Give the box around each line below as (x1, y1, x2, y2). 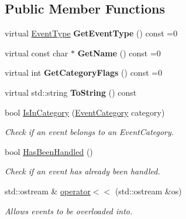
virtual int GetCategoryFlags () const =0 (5, 66, 163, 79)
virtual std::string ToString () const (5, 86, 137, 98)
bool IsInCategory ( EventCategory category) (5, 106, 165, 118)
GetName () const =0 (77, 46, 161, 59)
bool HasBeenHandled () (5, 145, 93, 157)
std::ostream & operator (5, 184, 91, 197)
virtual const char (5, 46, 68, 59)
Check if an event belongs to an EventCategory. (5, 126, 174, 138)
